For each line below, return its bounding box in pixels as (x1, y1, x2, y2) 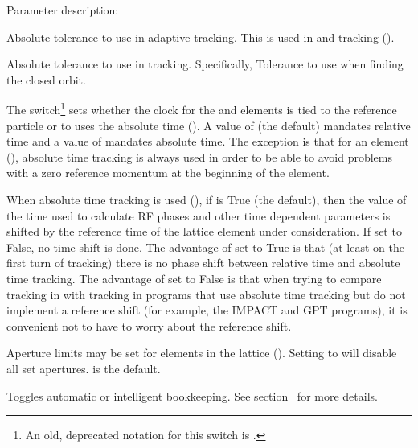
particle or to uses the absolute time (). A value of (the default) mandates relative (6, 117, 411, 134)
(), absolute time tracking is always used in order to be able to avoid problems (6, 148, 393, 165)
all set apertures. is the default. (6, 360, 161, 376)
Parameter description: (6, 2, 119, 18)
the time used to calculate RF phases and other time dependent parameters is (6, 207, 391, 224)
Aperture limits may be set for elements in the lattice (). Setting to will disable (6, 344, 397, 361)
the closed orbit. (6, 71, 86, 88)
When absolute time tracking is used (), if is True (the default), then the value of (6, 191, 407, 208)
